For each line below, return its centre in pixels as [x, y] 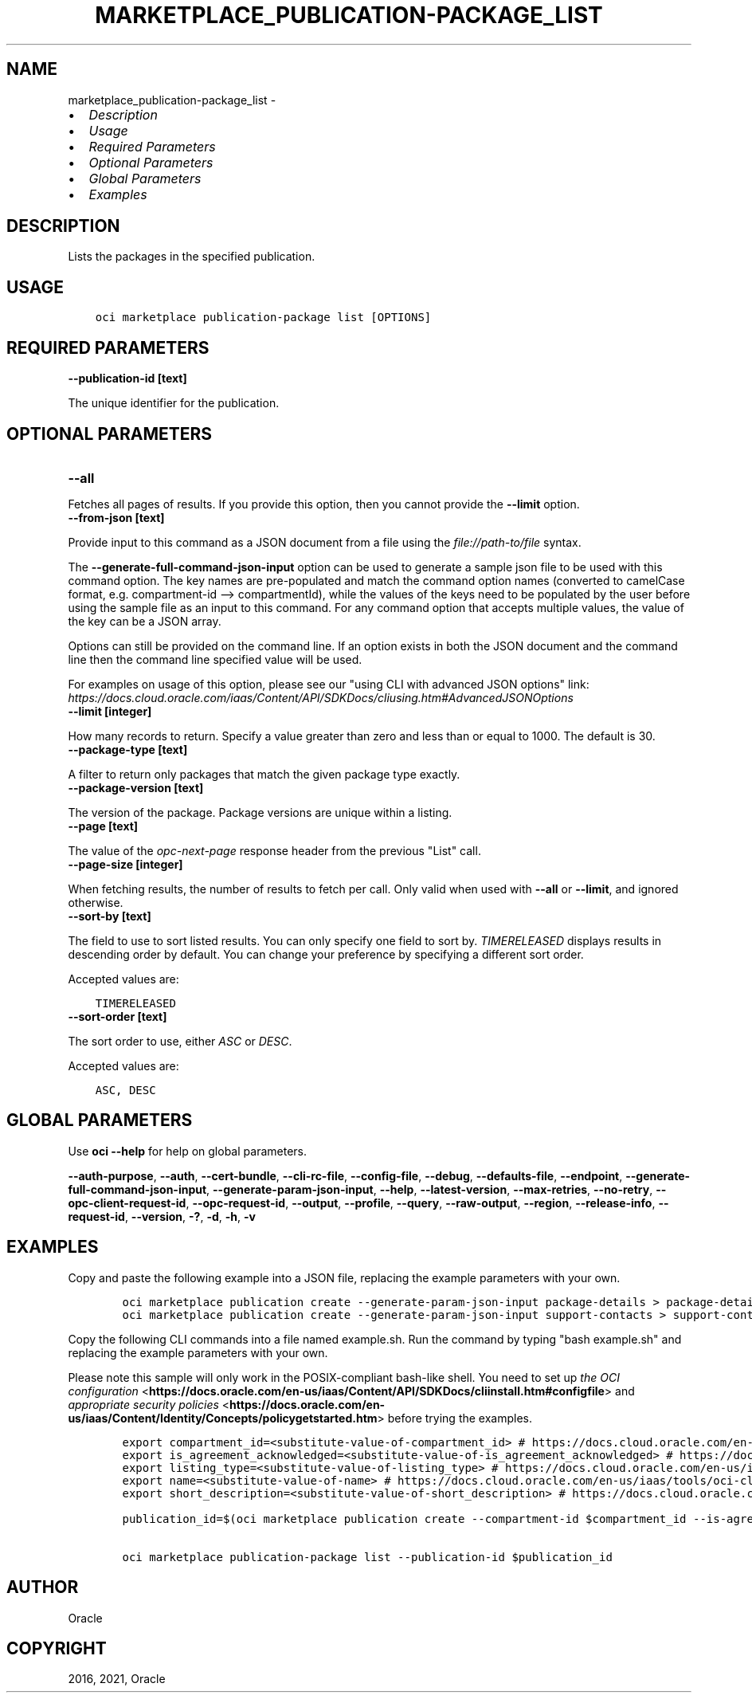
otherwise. [96, 902]
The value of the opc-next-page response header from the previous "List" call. [274, 850]
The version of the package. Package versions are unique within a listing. [260, 812]
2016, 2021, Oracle [117, 1679]
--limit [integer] [110, 711]
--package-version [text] [136, 787]
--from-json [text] [116, 517]
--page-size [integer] [125, 864]
